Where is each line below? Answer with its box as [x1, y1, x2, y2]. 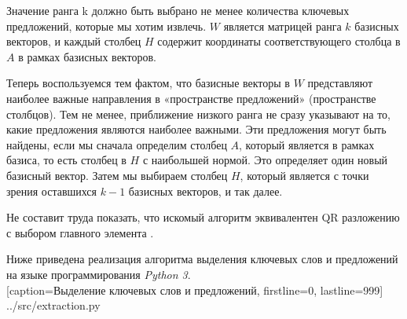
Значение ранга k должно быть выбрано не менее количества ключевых [6, 2, 350, 18]
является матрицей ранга [223, 17, 342, 34]
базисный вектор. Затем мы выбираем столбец [6, 167, 228, 183]
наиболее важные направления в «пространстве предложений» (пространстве [6, 90, 376, 106]
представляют [307, 75, 373, 91]
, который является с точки [240, 167, 369, 183]
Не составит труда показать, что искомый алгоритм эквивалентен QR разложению [6, 209, 400, 225]
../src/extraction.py [6, 297, 101, 313]
